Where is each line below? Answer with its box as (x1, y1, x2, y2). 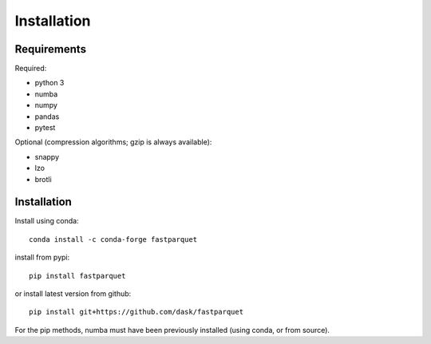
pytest (34, 123, 56, 132)
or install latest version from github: (14, 289, 132, 299)
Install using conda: (14, 216, 79, 226)
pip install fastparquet (29, 271, 126, 280)
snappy (34, 152, 60, 161)
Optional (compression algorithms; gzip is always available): (14, 137, 212, 147)
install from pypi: (14, 252, 70, 263)
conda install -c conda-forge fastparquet (29, 235, 198, 243)
